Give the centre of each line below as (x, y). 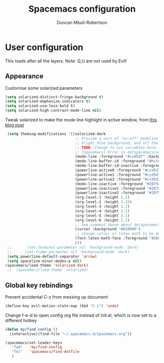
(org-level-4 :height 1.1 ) (102, 211)
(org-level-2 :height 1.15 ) (103, 202)
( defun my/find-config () (31, 329)
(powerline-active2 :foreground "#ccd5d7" (119, 179)
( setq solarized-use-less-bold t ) (40, 106)
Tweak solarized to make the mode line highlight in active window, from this (81, 120)
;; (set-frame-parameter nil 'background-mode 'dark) (69, 252)
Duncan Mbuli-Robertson (82, 22)
